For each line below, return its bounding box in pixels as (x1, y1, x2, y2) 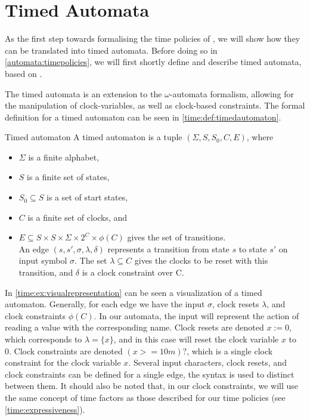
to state (238, 242, 267, 255)
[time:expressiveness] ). (5, 403, 85, 415)
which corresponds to (5, 333, 82, 345)
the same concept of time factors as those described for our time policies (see (5, 391, 286, 403)
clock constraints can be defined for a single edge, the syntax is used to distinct (5, 367, 294, 380)
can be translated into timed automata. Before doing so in (5, 44, 218, 56)
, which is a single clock (187, 344, 273, 357)
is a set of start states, (46, 191, 128, 203)
